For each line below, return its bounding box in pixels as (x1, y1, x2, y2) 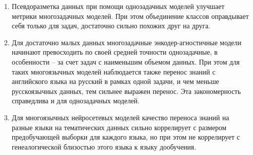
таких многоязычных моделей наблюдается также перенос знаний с (11, 66, 216, 77)
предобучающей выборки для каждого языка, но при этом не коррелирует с (11, 132, 240, 142)
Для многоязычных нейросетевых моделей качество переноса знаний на (11, 112, 229, 122)
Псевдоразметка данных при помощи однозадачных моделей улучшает (11, 1, 225, 11)
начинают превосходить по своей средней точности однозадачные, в (11, 47, 218, 57)
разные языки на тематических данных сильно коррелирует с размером (11, 122, 227, 132)
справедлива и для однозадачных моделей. (11, 95, 140, 106)
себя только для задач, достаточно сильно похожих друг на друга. (11, 20, 210, 31)
